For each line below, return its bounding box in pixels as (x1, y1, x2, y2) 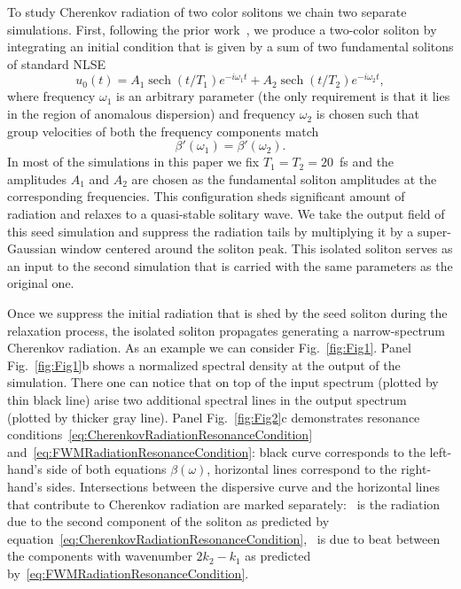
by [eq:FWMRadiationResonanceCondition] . (7, 563, 249, 582)
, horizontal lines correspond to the (207, 460, 397, 478)
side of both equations (46, 460, 167, 478)
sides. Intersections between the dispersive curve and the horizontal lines (46, 477, 441, 495)
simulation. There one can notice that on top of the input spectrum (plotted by (7, 373, 439, 391)
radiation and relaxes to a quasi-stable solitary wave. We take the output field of (7, 205, 445, 223)
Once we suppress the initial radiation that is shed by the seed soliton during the (7, 303, 448, 322)
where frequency (7, 87, 96, 105)
